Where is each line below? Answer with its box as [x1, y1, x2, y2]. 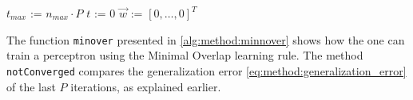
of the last [6, 78, 56, 94]
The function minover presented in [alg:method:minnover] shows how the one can [6, 31, 405, 48]
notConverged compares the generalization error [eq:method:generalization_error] [6, 62, 407, 79]
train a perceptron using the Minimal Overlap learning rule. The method [6, 47, 363, 63]
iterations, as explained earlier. [70, 78, 221, 94]
